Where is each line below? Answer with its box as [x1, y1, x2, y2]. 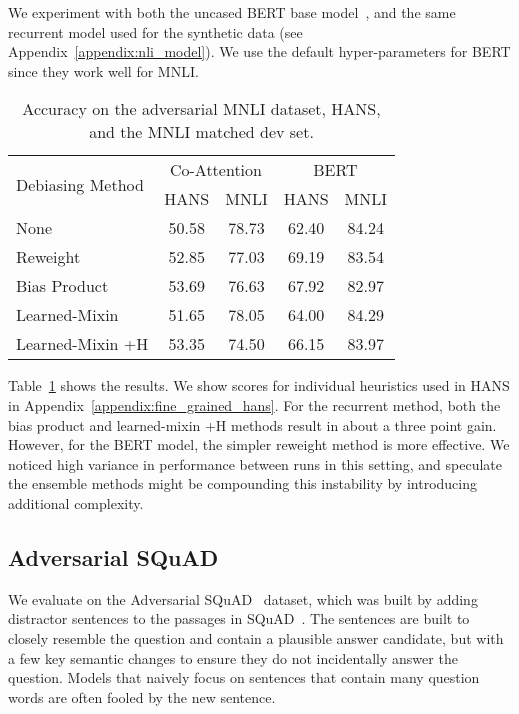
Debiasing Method [16, 172, 144, 196]
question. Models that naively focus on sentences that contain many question [8, 667, 480, 688]
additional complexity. [8, 492, 144, 513]
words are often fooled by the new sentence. [8, 686, 276, 707]
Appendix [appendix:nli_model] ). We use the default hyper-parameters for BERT [8, 41, 511, 62]
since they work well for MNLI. [8, 60, 199, 81]
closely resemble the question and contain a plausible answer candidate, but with [8, 627, 504, 648]
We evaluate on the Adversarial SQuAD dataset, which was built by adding [8, 588, 478, 609]
